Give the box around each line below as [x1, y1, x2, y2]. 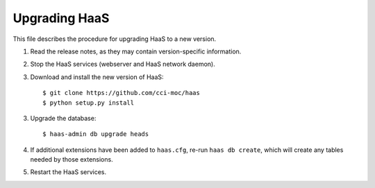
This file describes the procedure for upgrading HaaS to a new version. [12, 35, 217, 43]
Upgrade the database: [30, 114, 97, 122]
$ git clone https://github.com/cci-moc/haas [42, 89, 201, 97]
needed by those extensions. [30, 155, 114, 164]
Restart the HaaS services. [30, 168, 107, 176]
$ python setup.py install [42, 99, 135, 107]
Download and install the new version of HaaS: [30, 73, 164, 81]
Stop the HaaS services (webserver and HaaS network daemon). [30, 60, 215, 69]
